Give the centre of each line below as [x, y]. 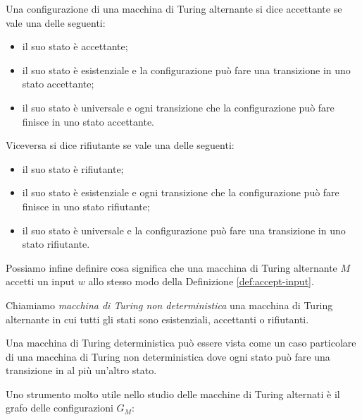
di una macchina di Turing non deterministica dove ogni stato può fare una [168, 356]
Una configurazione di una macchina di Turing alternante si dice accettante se [174, 8]
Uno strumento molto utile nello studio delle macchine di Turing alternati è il [173, 394]
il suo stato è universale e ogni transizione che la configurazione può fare [178, 107]
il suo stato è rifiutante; [73, 168]
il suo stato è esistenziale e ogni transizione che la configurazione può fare [181, 192]
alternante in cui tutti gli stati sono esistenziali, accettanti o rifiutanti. [157, 319]
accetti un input [40, 281]
